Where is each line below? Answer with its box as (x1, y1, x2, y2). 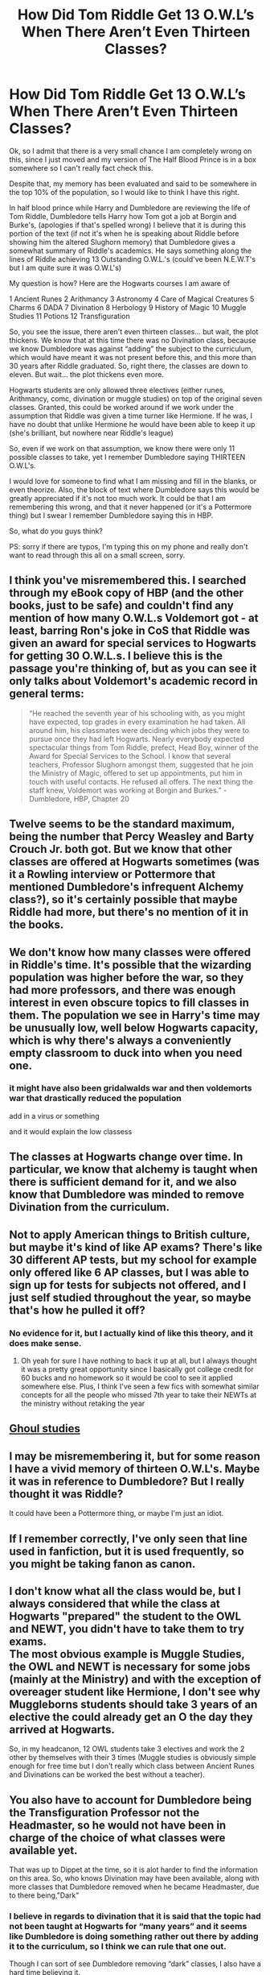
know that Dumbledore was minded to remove (9, 1188, 244, 1202)
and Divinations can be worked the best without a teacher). (9, 1770, 206, 1779)
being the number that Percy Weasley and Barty (9, 830, 255, 843)
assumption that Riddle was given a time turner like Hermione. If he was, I (9, 411, 252, 420)
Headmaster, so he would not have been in (9, 1818, 227, 1832)
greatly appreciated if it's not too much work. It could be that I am (9, 493, 226, 503)
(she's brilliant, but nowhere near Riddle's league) (9, 428, 174, 437)
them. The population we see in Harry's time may (9, 1008, 260, 1022)
